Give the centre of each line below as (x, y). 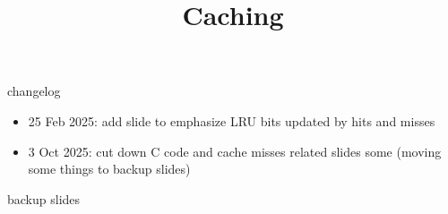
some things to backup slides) (109, 169)
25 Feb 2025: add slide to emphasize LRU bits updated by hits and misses (232, 120)
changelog (34, 91)
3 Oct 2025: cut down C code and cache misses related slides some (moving (235, 151)
